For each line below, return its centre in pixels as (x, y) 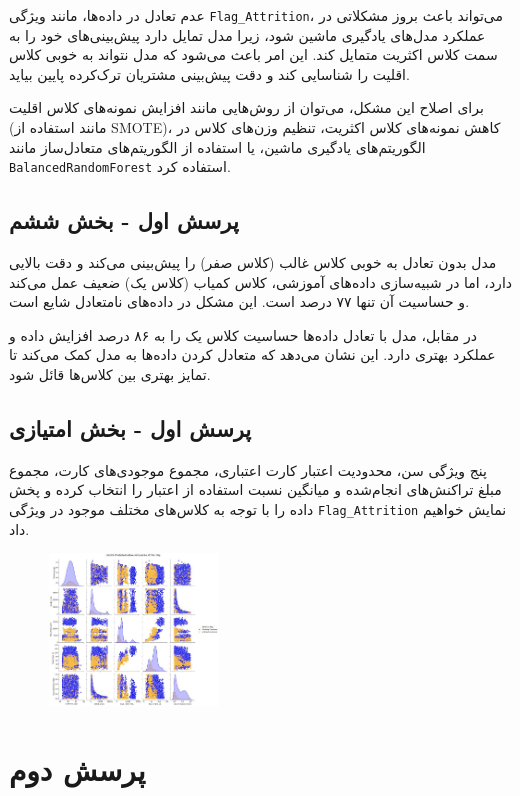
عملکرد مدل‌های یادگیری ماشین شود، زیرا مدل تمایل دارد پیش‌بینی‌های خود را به (247, 34)
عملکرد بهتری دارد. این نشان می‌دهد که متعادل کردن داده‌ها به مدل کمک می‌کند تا (252, 354)
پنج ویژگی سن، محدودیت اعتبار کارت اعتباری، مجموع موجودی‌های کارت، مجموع (248, 469)
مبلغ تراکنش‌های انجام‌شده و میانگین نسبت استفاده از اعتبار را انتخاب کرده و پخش (255, 489)
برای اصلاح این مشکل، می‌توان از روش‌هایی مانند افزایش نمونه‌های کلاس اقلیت (246, 107)
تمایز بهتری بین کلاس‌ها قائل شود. (110, 374)
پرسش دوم (77, 768)
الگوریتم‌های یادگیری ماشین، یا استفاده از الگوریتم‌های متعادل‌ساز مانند (217, 146)
